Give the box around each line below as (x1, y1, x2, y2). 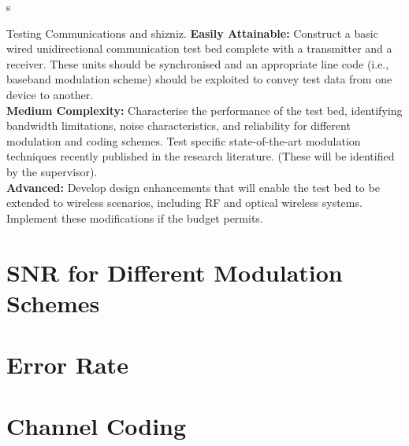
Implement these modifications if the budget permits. (6, 209, 263, 226)
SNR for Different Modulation (6, 256, 343, 288)
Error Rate (6, 348, 128, 381)
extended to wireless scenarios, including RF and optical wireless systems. (6, 194, 363, 211)
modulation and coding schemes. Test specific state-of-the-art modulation (6, 132, 361, 149)
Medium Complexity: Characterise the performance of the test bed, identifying (6, 101, 403, 118)
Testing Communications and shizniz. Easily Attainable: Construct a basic (6, 24, 378, 41)
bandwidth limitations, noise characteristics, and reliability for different (6, 117, 351, 134)
